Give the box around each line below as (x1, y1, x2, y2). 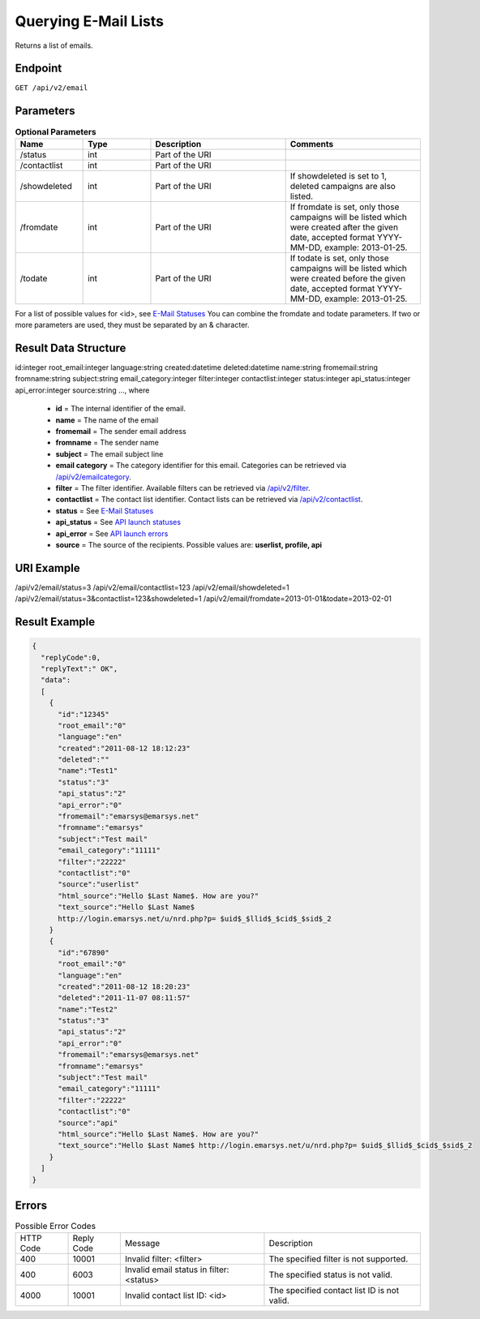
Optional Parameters (15, 126, 96, 137)
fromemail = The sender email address (55, 426, 186, 436)
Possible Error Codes (15, 1221, 96, 1232)
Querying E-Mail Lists (15, 12, 164, 30)
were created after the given (289, 221, 399, 233)
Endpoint (15, 62, 62, 75)
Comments (289, 138, 334, 149)
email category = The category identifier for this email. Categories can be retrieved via (55, 461, 347, 470)
